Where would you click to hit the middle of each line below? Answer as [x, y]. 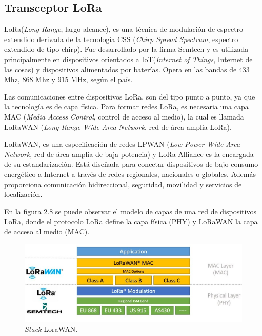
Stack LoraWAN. [51, 329]
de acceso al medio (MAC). [47, 231]
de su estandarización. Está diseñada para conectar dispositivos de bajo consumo [131, 164]
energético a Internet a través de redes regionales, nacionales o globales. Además [130, 174]
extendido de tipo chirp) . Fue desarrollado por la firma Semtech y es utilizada [126, 49]
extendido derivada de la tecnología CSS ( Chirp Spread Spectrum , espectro [121, 39]
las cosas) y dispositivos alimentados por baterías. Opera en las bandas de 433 [127, 69]
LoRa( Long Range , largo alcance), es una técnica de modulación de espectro [124, 29]
